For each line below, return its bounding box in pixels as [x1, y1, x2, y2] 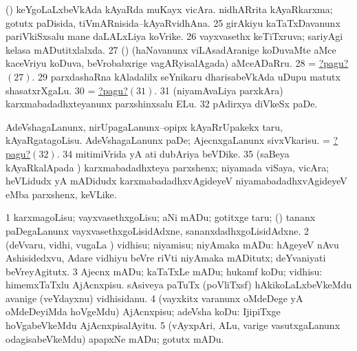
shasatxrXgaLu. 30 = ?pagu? [6, 83, 128, 97]
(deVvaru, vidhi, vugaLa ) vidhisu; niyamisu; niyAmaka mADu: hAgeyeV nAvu [6, 237, 339, 251]
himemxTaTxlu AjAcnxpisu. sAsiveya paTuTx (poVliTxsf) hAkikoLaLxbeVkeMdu [6, 277, 352, 292]
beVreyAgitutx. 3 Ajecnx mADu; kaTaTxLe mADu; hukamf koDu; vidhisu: [6, 264, 323, 278]
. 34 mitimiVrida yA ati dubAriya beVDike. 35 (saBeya [56, 146, 290, 160]
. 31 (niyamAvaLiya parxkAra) [154, 83, 283, 97]
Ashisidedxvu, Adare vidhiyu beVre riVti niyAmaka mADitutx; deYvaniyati [6, 251, 326, 265]
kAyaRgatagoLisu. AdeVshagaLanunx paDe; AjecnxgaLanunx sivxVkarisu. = [6, 133, 330, 147]
